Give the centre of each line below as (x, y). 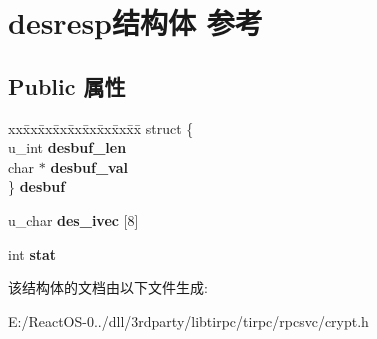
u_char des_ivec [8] (73, 219)
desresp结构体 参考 (135, 22)
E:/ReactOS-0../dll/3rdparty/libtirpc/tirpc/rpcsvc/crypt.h (188, 320)
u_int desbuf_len (67, 147)
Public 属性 (67, 85)
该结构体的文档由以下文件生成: (108, 287)
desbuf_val (89, 166)
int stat (32, 253)
